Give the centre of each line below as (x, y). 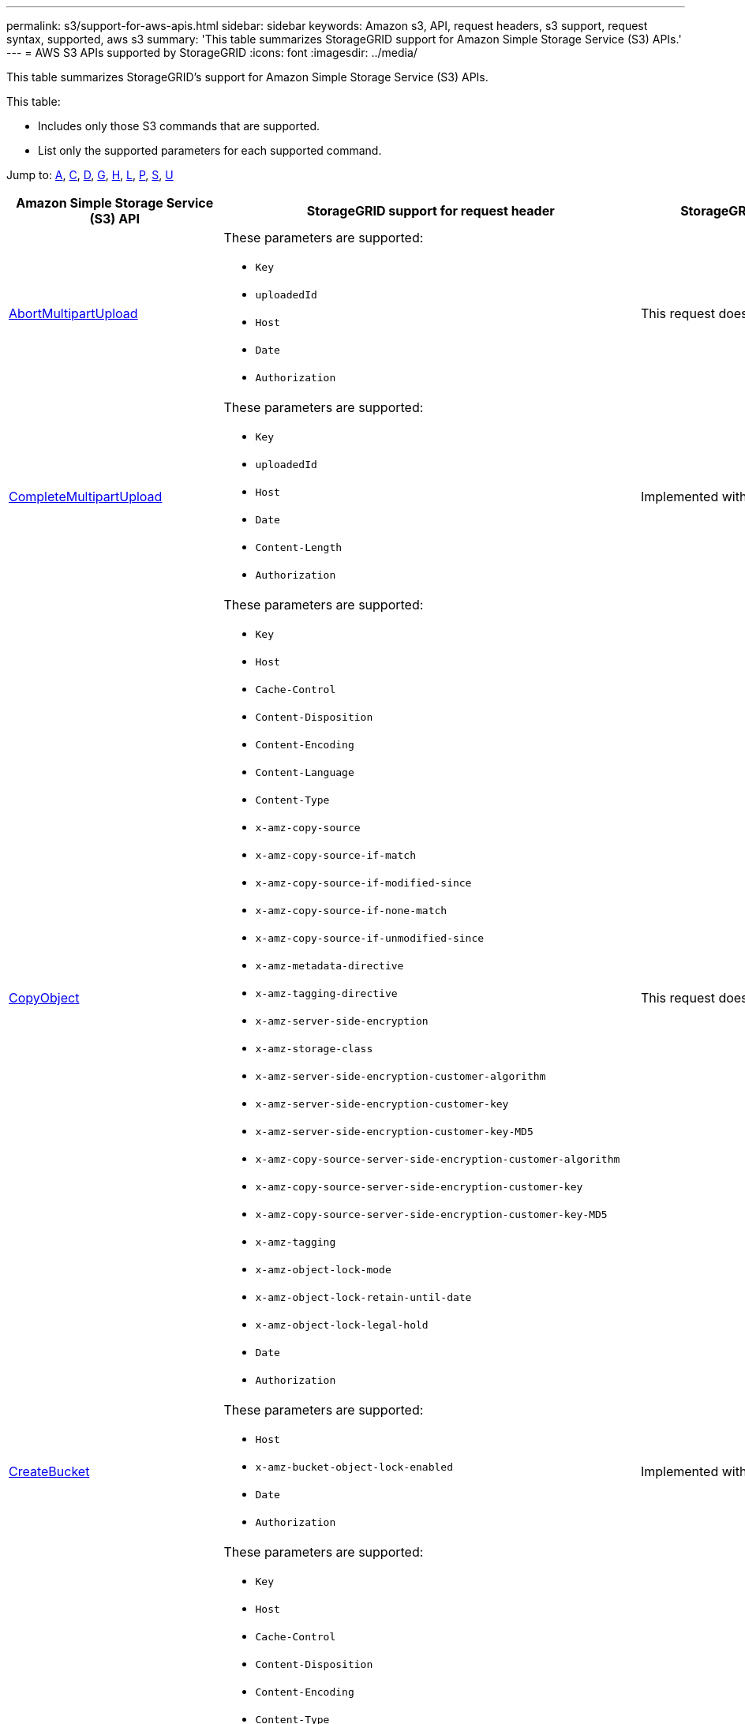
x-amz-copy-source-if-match (336, 855)
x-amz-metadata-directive (329, 966)
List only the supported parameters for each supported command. (210, 150)
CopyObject (44, 998)
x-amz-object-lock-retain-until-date (363, 1297)
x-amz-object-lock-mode (323, 1270)
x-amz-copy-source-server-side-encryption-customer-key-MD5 (431, 1214)
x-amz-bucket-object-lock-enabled (354, 1467)
